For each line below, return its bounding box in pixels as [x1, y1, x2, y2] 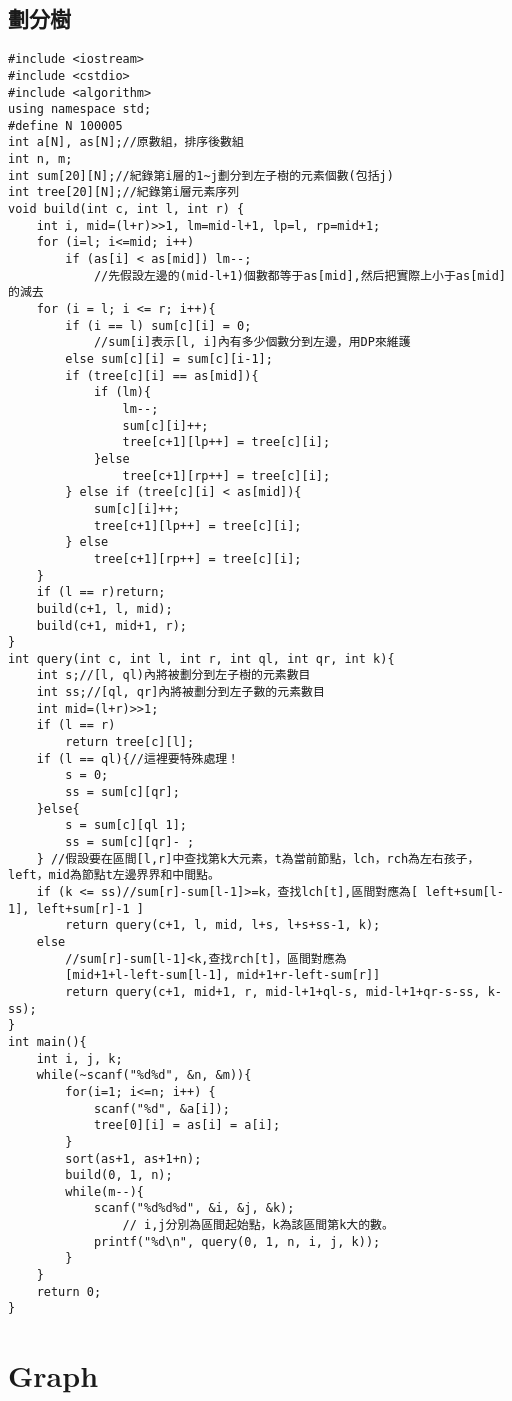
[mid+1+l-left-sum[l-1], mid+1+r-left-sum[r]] [65, 968, 381, 983]
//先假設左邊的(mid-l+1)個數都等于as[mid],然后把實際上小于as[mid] [93, 268, 506, 283]
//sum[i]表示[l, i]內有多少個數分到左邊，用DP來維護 [93, 335, 411, 350]
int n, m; [8, 152, 73, 167]
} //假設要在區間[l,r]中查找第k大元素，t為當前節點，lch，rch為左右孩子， [36, 851, 480, 866]
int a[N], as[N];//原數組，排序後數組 [8, 135, 244, 150]
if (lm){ [93, 385, 152, 400]
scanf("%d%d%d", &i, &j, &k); [93, 1201, 295, 1216]
